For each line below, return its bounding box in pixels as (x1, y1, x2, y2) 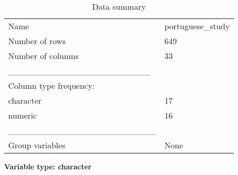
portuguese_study (164, 20, 230, 32)
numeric (8, 109, 37, 121)
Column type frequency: (8, 80, 95, 91)
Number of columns (8, 50, 79, 62)
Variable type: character (4, 161, 92, 171)
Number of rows (8, 35, 66, 47)
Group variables (8, 139, 65, 151)
